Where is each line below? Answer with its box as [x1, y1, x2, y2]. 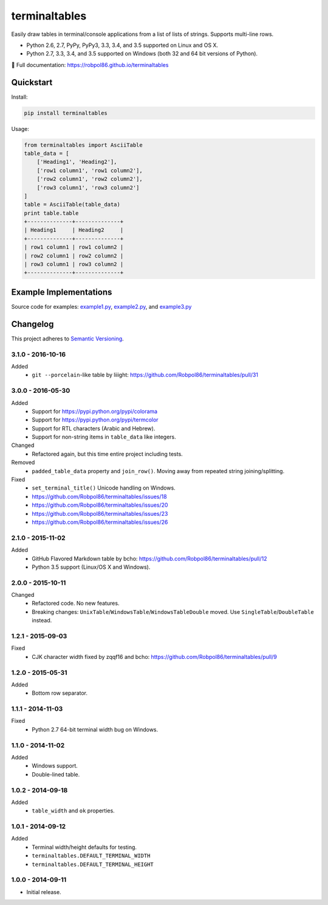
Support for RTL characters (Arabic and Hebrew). [32, 424, 155, 432]
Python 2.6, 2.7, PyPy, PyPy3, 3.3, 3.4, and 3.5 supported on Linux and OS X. [26, 41, 219, 49]
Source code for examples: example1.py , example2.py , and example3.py [11, 303, 192, 310]
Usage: [11, 125, 30, 132]
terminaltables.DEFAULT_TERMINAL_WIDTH [32, 853, 151, 859]
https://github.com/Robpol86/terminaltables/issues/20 [32, 501, 168, 509]
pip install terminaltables [24, 110, 108, 116]
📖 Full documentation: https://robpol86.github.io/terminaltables [11, 61, 169, 68]
